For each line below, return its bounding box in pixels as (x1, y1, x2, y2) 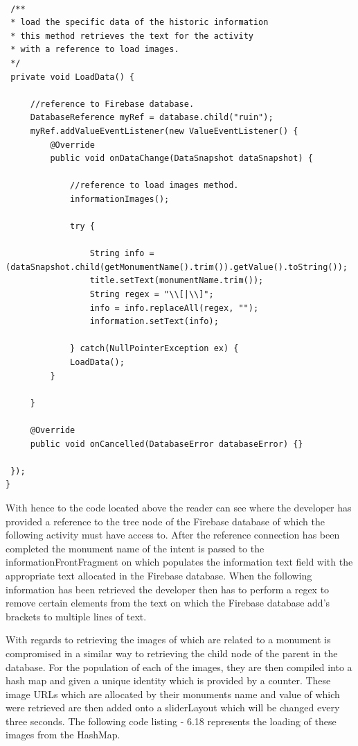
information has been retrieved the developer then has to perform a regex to (6, 582, 330, 596)
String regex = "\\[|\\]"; (89, 289, 214, 300)
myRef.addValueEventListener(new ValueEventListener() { (30, 126, 298, 136)
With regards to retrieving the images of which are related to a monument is (6, 632, 331, 647)
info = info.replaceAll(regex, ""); (89, 303, 259, 313)
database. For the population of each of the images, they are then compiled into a (6, 659, 352, 674)
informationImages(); (70, 194, 170, 204)
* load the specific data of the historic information (10, 17, 269, 28)
